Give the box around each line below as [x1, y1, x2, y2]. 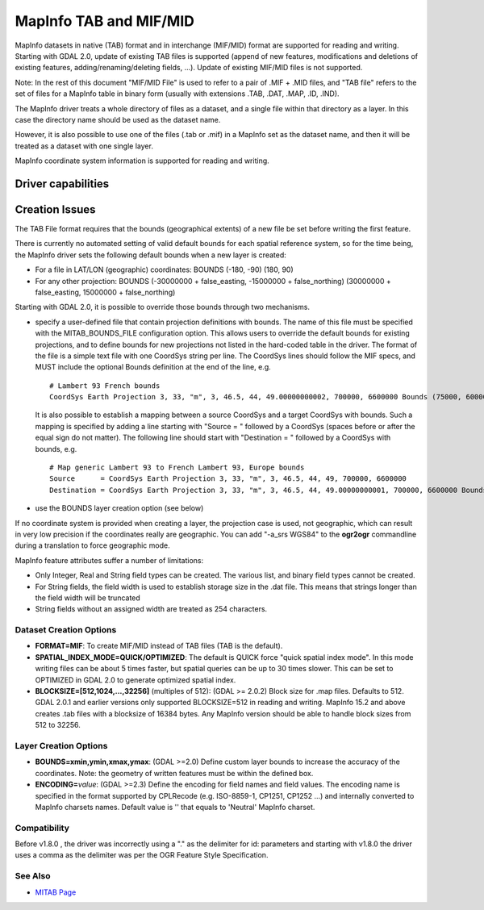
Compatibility [15, 822, 70, 833]
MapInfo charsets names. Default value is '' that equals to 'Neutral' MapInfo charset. [35, 802, 315, 812]
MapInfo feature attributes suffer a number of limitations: [15, 555, 204, 565]
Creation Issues [15, 202, 96, 216]
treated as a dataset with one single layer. [15, 141, 153, 151]
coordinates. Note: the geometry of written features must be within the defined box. [35, 768, 314, 778]
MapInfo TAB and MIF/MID [15, 12, 195, 30]
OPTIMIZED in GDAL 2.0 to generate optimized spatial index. [35, 674, 236, 685]
